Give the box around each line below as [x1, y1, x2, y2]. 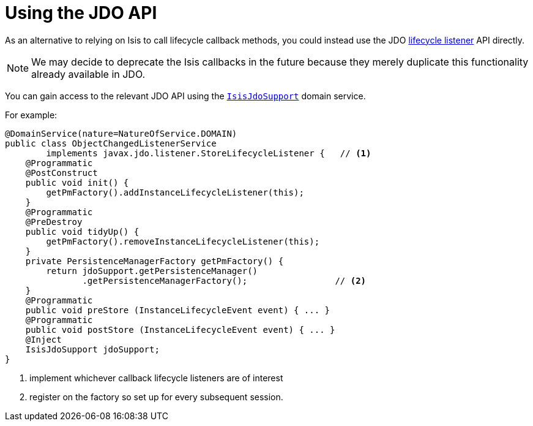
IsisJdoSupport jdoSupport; [25, 344, 160, 354]
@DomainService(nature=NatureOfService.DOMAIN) [5, 128, 237, 139]
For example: [5, 109, 58, 120]
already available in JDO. [31, 67, 146, 80]
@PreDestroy [25, 216, 83, 227]
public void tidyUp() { [25, 226, 140, 237]
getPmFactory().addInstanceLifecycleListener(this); [46, 187, 304, 197]
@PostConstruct [25, 167, 98, 178]
